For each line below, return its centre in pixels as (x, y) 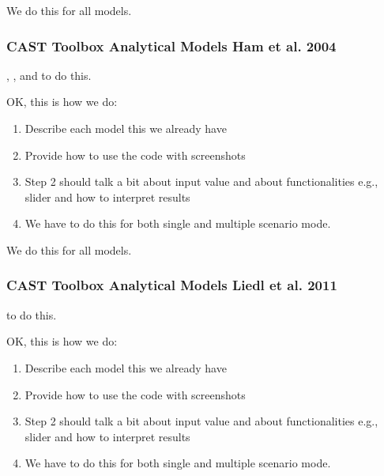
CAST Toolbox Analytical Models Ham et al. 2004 (171, 45)
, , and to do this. (49, 75)
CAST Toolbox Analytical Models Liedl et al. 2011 (172, 285)
